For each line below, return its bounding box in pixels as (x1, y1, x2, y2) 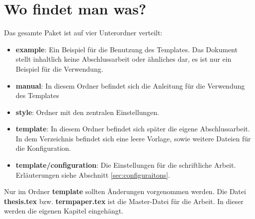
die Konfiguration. (15, 143, 71, 153)
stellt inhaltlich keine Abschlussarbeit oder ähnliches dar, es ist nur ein (15, 54, 232, 64)
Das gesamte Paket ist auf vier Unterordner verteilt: (4, 27, 163, 38)
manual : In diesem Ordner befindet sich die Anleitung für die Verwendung (15, 80, 245, 91)
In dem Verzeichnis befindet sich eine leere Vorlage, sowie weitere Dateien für (15, 133, 251, 143)
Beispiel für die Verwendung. (15, 63, 103, 74)
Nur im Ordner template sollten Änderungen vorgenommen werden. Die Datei (4, 186, 246, 197)
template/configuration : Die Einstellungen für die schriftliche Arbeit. (15, 160, 236, 170)
